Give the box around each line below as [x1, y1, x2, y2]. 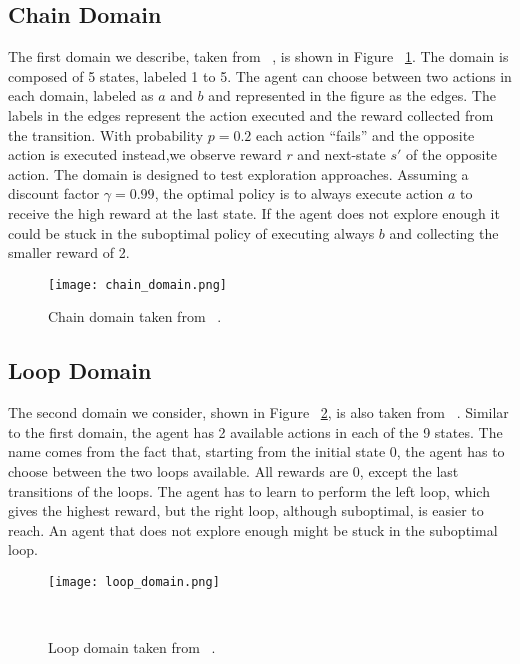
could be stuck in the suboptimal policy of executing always [8, 222, 375, 243]
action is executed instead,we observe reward [8, 144, 282, 165]
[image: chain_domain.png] [48, 277, 227, 292]
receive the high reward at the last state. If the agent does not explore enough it [8, 202, 500, 223]
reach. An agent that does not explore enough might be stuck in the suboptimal [8, 519, 498, 540]
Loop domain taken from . [48, 637, 216, 658]
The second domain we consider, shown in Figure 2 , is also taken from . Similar [8, 402, 509, 423]
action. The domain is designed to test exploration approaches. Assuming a [8, 163, 469, 184]
